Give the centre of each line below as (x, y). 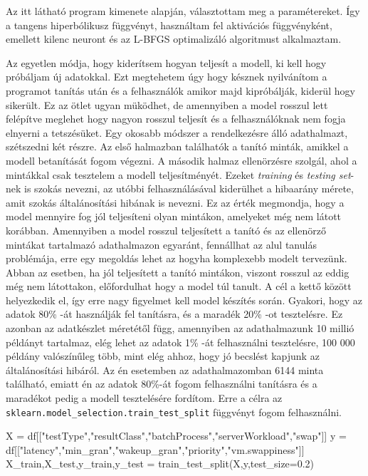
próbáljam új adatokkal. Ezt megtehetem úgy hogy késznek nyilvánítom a (167, 77)
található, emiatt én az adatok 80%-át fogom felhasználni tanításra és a (162, 384)
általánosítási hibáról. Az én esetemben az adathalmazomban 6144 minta (165, 369)
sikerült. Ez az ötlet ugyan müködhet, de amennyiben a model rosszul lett (167, 104)
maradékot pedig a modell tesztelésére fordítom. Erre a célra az (144, 398)
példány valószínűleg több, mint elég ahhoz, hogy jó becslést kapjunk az (163, 356)
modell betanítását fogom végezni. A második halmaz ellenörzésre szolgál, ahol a (182, 160)
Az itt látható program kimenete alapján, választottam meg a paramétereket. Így (183, 11)
